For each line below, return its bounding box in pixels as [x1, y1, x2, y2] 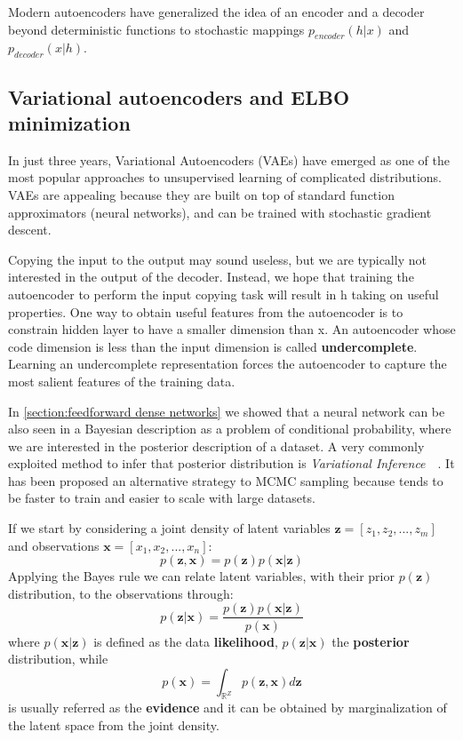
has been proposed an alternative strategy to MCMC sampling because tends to [8, 471, 443, 489]
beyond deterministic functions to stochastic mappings [8, 20, 305, 38]
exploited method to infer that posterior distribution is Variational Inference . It [8, 454, 455, 473]
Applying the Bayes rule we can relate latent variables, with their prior [8, 567, 395, 585]
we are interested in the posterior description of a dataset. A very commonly [8, 436, 425, 455]
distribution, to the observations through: [8, 584, 234, 602]
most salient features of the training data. [8, 371, 235, 390]
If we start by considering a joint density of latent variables [8, 519, 331, 537]
